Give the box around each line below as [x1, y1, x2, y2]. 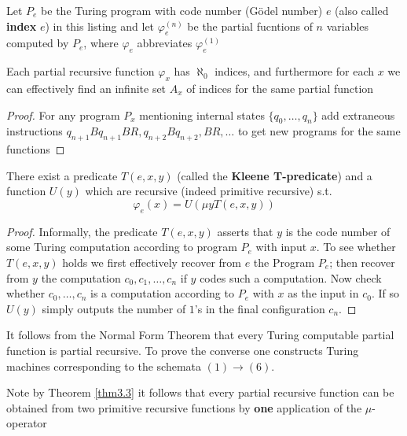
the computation [41, 269, 121, 286]
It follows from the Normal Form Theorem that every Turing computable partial [6, 327, 394, 343]
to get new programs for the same [237, 123, 401, 139]
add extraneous [321, 106, 395, 123]
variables [326, 17, 369, 34]
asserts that [217, 223, 273, 239]
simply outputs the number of [42, 300, 186, 316]
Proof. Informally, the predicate [6, 223, 158, 239]
